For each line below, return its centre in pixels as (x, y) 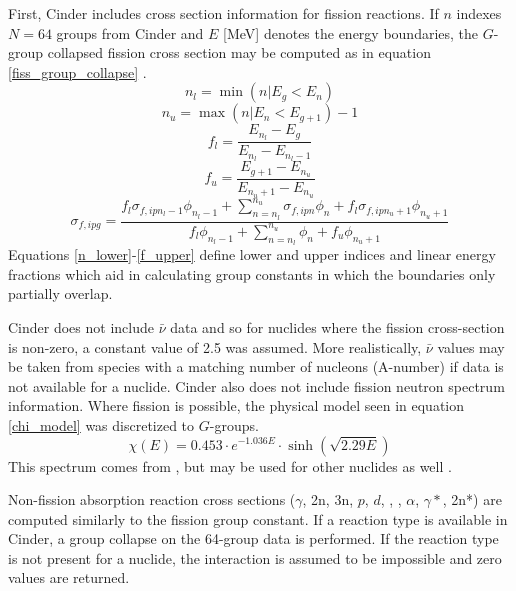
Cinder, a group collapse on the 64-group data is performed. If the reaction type (253, 538)
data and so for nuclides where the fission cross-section (337, 326)
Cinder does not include (81, 326)
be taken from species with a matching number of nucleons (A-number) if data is (256, 366)
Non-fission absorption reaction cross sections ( (152, 499)
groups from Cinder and (130, 32)
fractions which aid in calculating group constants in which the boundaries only (252, 273)
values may (471, 346)
